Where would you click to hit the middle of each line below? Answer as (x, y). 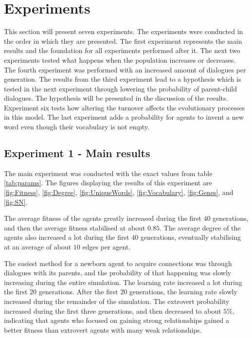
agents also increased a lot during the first (67, 237)
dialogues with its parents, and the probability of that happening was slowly (118, 273)
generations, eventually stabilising (191, 237)
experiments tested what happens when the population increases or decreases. (120, 60)
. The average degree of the (200, 227)
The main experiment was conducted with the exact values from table (108, 173)
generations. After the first (78, 292)
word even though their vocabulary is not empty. (77, 127)
